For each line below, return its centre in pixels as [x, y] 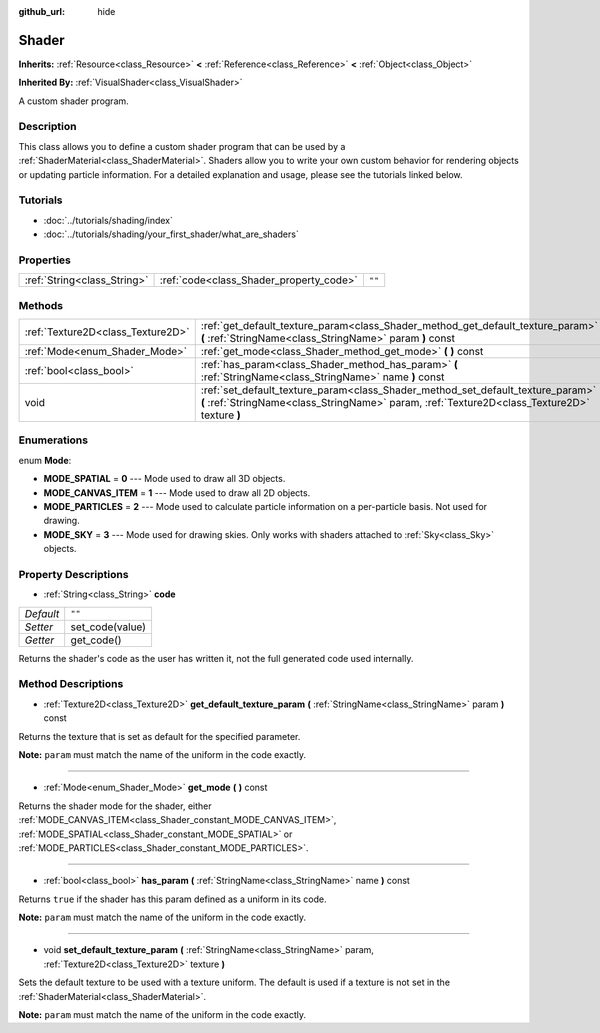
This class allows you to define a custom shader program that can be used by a [182, 146]
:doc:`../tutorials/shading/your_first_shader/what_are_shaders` [171, 234]
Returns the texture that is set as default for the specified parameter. [159, 736]
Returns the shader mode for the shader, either [115, 806]
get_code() [96, 640]
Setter [39, 627]
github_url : [41, 11]
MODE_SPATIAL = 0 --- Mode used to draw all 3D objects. [164, 479]
